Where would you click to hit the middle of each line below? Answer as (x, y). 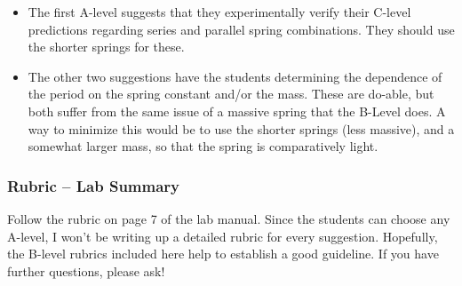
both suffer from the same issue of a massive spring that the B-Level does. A (237, 111)
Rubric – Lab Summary (94, 185)
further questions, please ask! (86, 270)
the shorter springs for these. (106, 47)
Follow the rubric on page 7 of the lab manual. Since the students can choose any (229, 218)
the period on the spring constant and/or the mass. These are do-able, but (231, 94)
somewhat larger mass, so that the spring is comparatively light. (203, 146)
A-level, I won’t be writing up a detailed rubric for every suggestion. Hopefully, (223, 236)
